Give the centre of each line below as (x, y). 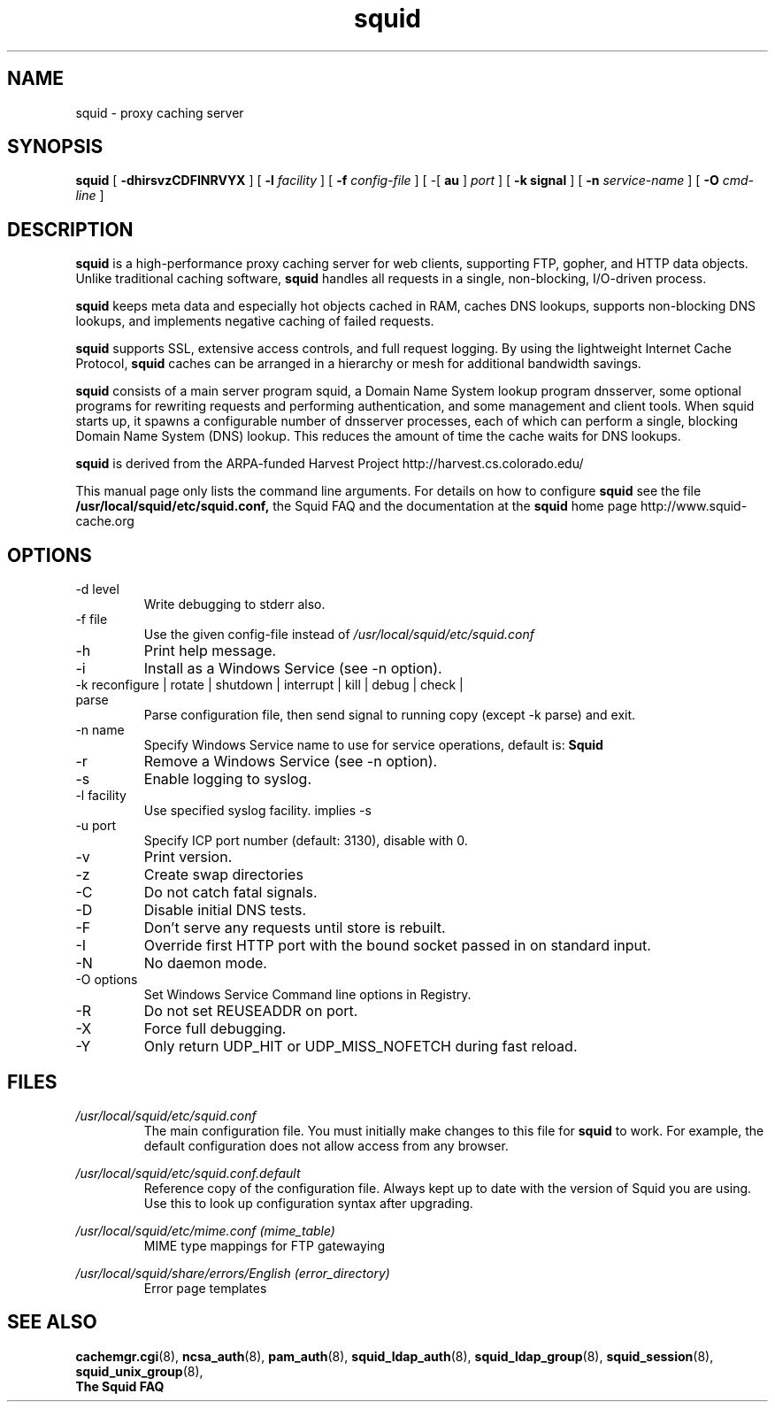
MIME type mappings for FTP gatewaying (265, 1245)
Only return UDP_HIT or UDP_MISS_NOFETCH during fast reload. (361, 1047)
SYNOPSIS (55, 147)
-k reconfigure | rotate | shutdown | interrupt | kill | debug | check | (269, 685)
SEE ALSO (52, 1322)
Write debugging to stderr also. (234, 604)
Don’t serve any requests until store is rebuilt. (295, 928)
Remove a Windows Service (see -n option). (291, 762)
